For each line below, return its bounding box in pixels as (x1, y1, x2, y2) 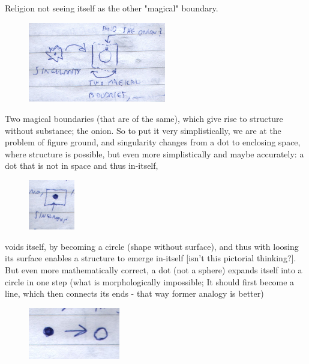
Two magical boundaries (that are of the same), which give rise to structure (5, 112, 283, 125)
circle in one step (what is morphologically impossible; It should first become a (5, 275, 295, 288)
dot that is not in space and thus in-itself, (5, 159, 158, 172)
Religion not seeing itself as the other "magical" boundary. (5, 2, 218, 14)
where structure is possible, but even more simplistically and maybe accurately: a (5, 147, 304, 160)
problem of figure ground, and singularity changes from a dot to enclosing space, (5, 136, 301, 148)
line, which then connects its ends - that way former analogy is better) (5, 287, 264, 300)
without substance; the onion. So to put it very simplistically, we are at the (5, 124, 281, 136)
